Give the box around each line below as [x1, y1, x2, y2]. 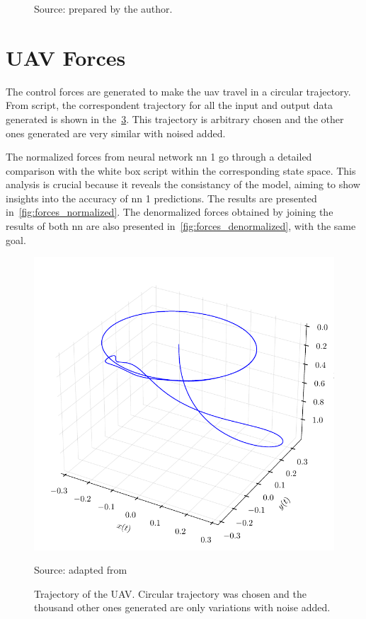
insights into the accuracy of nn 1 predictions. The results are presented [6, 190, 317, 205]
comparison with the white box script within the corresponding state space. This [6, 163, 356, 178]
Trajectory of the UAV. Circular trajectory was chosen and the [34, 586, 307, 601]
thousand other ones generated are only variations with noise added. [34, 600, 331, 615]
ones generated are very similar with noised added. [6, 125, 226, 140]
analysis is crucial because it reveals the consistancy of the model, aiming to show [6, 177, 360, 192]
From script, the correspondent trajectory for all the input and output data [6, 98, 333, 112]
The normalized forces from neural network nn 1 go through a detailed [6, 149, 312, 164]
